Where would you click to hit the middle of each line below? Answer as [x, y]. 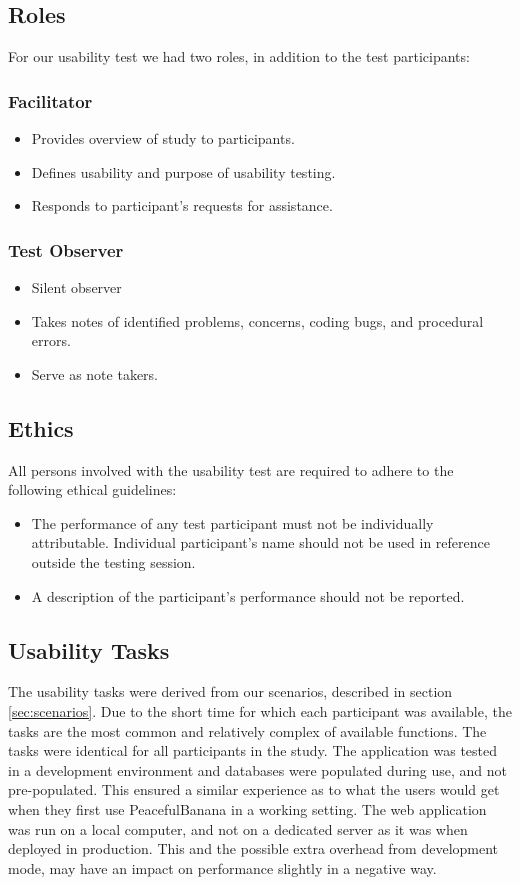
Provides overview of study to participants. [163, 138]
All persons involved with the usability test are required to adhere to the [231, 469]
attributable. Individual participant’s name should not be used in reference [260, 542]
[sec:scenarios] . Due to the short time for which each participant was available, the [260, 710]
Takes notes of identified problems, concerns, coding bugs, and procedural [257, 320]
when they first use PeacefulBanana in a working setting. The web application [247, 808]
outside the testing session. [113, 561]
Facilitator [50, 100]
